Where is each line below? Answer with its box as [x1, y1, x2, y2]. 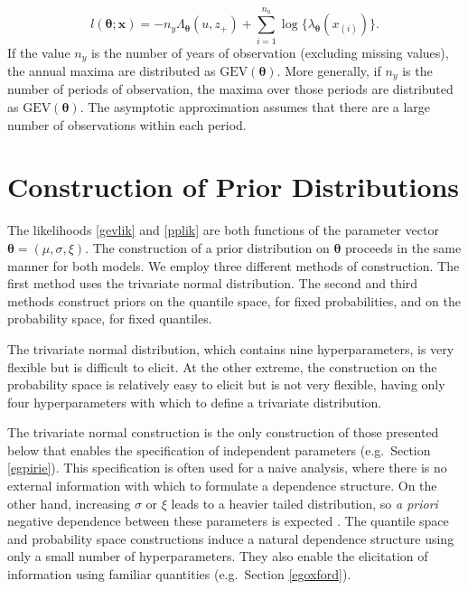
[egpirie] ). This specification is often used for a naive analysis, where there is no [7, 458, 447, 477]
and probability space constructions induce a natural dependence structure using [7, 529, 454, 548]
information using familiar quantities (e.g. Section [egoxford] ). [7, 565, 351, 584]
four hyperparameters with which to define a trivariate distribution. [7, 392, 382, 411]
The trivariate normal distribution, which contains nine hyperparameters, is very [7, 339, 454, 358]
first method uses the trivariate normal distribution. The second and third [7, 274, 418, 293]
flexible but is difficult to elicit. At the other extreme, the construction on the [7, 357, 437, 376]
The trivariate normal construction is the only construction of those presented [7, 423, 439, 442]
